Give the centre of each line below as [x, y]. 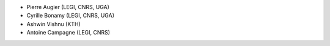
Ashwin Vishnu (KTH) [53, 24]
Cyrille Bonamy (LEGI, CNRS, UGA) [70, 16]
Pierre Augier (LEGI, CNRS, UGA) [68, 7]
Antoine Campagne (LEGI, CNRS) [68, 33]
